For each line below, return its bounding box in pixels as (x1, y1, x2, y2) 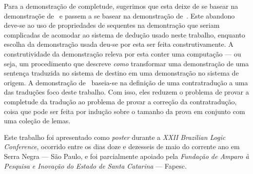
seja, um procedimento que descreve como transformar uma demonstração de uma (4, 58, 249, 68)
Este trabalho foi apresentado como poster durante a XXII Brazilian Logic (4, 132, 226, 142)
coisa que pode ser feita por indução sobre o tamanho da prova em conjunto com (4, 106, 245, 116)
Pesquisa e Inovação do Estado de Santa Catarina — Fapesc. (4, 160, 187, 171)
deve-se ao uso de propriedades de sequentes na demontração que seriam (4, 20, 220, 30)
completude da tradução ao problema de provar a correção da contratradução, (4, 96, 237, 106)
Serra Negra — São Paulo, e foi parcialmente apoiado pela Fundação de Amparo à (4, 151, 249, 161)
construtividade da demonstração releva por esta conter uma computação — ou (4, 48, 241, 58)
